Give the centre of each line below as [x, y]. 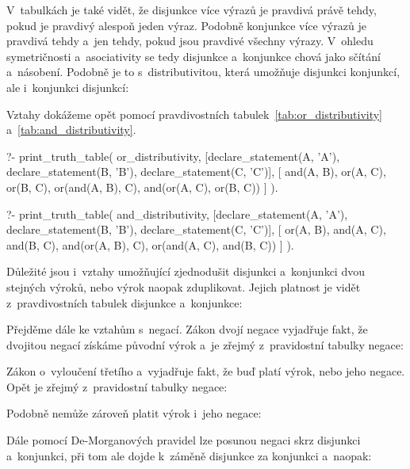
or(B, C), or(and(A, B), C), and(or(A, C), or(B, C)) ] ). [142, 187]
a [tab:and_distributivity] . [71, 130]
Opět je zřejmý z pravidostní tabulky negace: [117, 386]
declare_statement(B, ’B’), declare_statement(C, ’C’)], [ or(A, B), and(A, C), [196, 229]
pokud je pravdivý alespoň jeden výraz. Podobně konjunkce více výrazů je [186, 25]
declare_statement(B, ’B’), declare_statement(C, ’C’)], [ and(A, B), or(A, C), [196, 172]
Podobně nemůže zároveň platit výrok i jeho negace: [134, 413]
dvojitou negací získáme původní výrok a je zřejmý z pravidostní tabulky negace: [205, 344]
